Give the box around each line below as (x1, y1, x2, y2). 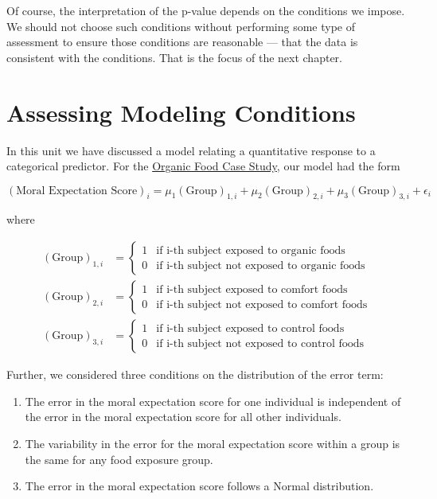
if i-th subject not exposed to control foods (156, 337, 365, 349)
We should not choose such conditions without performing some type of (6, 18, 355, 34)
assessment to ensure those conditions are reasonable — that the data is (6, 33, 358, 50)
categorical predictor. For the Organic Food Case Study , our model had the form (6, 158, 400, 174)
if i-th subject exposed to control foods (156, 322, 345, 334)
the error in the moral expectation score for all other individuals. (25, 408, 341, 425)
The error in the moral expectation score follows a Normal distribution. (25, 478, 374, 494)
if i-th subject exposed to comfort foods (156, 283, 348, 295)
